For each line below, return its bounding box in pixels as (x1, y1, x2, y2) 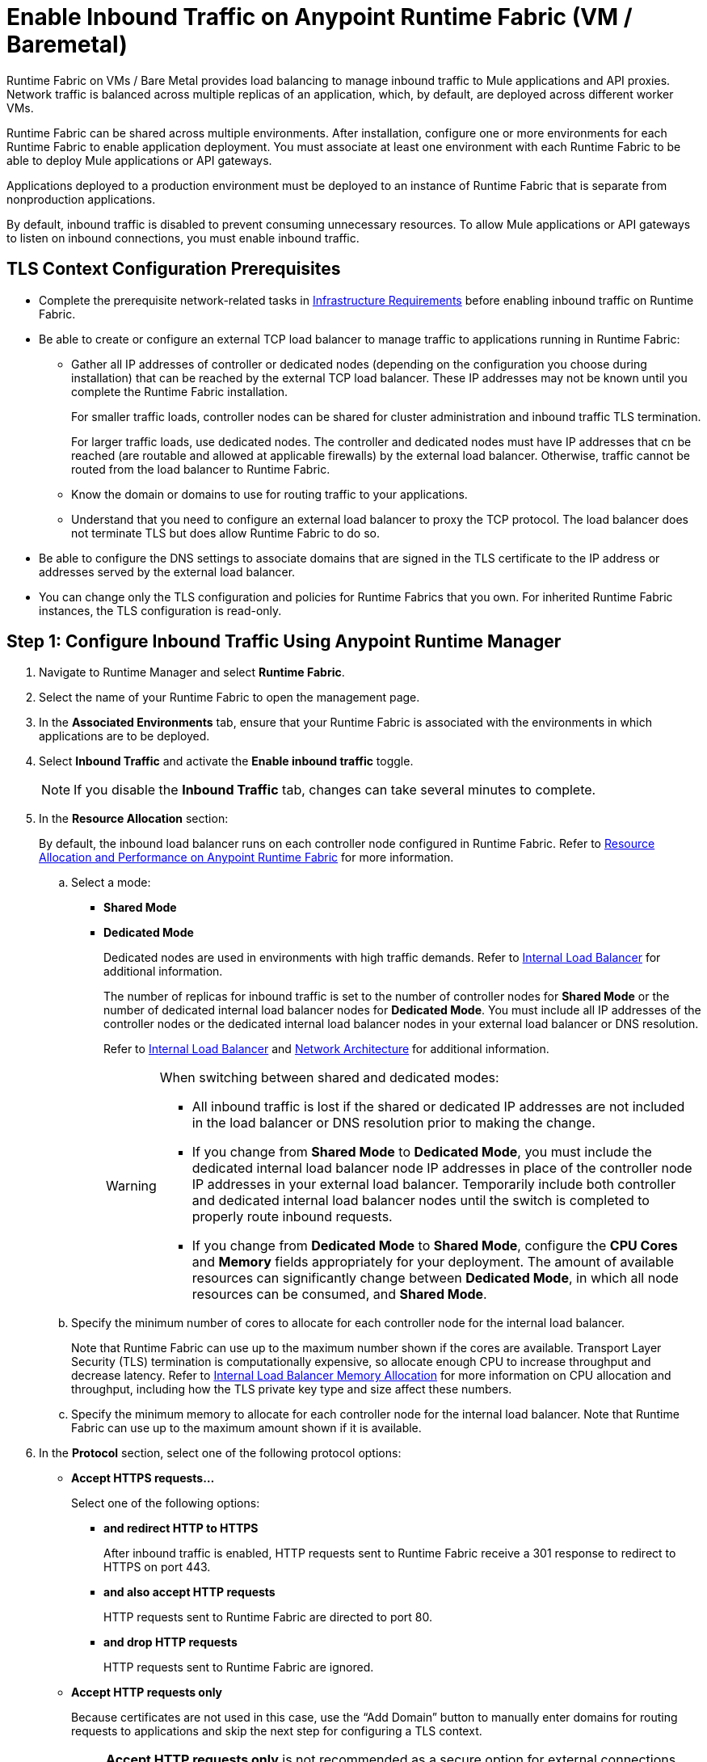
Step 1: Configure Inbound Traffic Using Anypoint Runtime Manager (6, 631, 562, 652)
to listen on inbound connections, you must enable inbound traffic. (6, 230, 360, 245)
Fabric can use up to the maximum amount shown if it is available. (71, 1421, 422, 1435)
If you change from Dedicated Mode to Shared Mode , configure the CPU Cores (191, 1237, 678, 1254)
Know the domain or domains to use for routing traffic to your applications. (71, 487, 468, 501)
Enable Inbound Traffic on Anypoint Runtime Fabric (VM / (6, 3, 633, 31)
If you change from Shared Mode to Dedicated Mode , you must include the (191, 1144, 652, 1161)
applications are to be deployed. (39, 729, 210, 744)
